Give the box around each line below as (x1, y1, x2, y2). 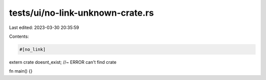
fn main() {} (9, 68, 33, 74)
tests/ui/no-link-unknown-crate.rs (9, 7, 154, 18)
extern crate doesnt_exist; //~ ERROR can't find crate (9, 59, 117, 65)
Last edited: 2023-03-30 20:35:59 (9, 25, 79, 30)
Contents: (9, 33, 29, 39)
